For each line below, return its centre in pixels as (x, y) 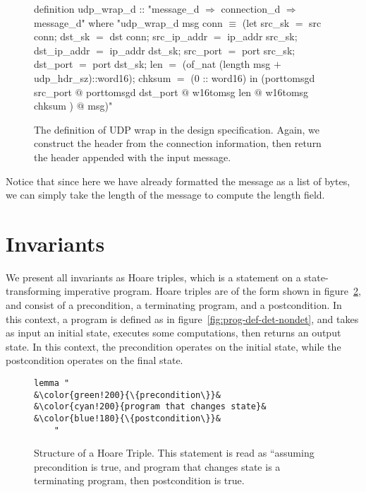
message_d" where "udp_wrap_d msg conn (128, 22)
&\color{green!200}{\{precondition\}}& (127, 395)
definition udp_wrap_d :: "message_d (117, 8)
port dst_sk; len (128, 64)
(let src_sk (266, 22)
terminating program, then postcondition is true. (139, 480)
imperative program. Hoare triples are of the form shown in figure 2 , (213, 291)
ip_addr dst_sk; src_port (166, 50)
